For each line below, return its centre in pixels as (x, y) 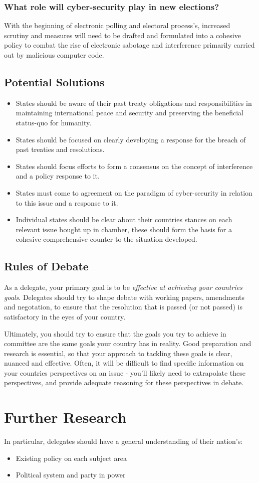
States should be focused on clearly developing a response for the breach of (131, 139)
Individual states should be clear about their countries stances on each (124, 219)
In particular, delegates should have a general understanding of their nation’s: (123, 441)
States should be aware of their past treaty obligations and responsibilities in (134, 103)
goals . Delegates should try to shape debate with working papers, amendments (124, 297)
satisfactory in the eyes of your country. (65, 316)
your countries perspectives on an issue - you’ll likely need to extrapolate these (125, 372)
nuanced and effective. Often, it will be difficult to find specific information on (124, 363)
